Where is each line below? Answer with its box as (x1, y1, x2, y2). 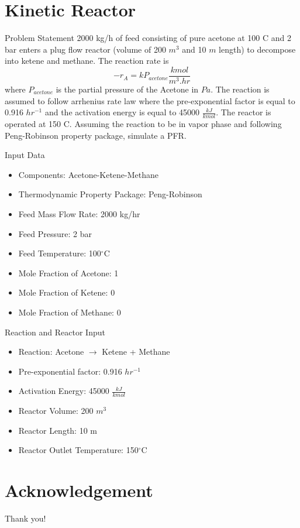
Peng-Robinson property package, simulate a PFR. (5, 129, 187, 141)
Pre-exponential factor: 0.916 (18, 365, 122, 377)
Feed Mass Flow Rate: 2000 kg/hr (18, 207, 140, 220)
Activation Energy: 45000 (18, 385, 109, 397)
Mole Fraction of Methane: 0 (18, 306, 121, 318)
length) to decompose (219, 43, 296, 55)
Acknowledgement (5, 478, 153, 502)
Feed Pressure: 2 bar (18, 227, 92, 239)
